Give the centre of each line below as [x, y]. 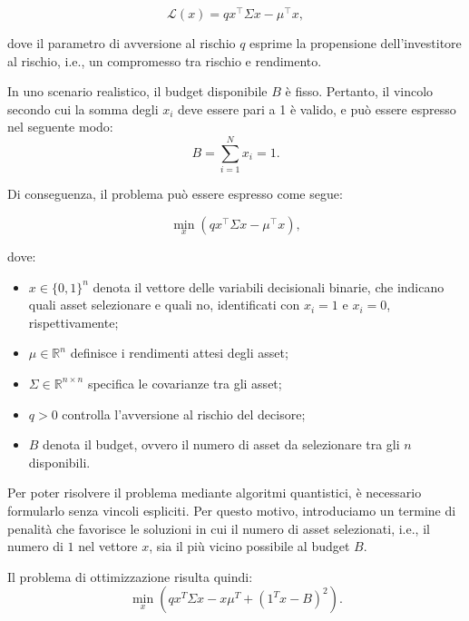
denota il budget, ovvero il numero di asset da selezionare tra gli [221, 444]
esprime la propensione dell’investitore [356, 43]
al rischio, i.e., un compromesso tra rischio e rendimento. [165, 60]
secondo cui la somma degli [83, 108]
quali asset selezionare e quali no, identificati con [164, 305]
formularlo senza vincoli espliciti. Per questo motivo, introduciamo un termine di [232, 510]
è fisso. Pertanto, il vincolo [359, 91]
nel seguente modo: [60, 127]
